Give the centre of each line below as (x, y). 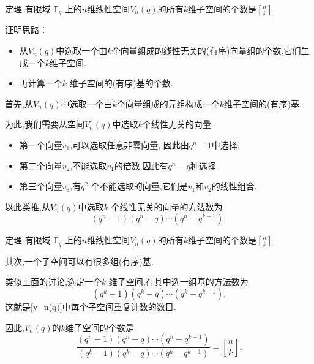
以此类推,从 (28, 206)
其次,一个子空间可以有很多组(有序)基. (79, 261)
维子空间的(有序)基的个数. (121, 83)
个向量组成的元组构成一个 (168, 103)
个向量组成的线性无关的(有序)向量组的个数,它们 (206, 51)
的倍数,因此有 (141, 165)
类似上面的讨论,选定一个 (53, 282)
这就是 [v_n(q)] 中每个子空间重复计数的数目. (91, 307)
